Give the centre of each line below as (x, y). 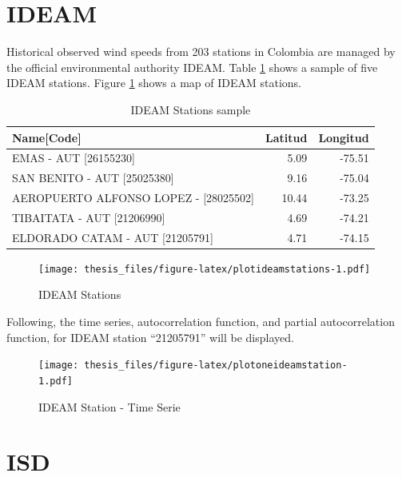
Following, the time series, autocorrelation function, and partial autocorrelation (201, 322)
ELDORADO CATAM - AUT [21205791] (113, 237)
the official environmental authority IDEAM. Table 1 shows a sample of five (192, 67)
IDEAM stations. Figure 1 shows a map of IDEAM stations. (154, 83)
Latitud (286, 137)
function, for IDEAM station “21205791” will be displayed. (150, 337)
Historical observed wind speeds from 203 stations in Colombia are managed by (201, 52)
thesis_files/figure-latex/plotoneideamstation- (216, 366)
